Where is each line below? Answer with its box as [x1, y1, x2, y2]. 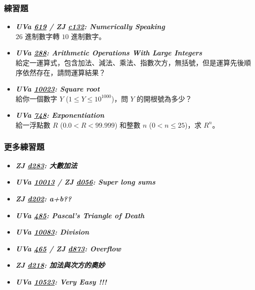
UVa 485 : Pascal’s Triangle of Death [15, 210, 145, 220]
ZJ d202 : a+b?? [15, 193, 72, 203]
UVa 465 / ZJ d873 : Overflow [15, 243, 121, 253]
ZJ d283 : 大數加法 [15, 160, 77, 170]
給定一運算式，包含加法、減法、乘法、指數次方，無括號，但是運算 [15, 57, 230, 67]
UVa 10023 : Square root [15, 84, 100, 94]
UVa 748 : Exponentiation [15, 110, 104, 120]
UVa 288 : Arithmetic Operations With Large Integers [15, 48, 202, 58]
